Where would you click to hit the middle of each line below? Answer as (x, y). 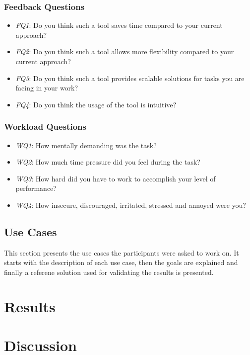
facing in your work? (47, 88)
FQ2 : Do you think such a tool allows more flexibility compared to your (125, 51)
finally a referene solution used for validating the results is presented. (109, 272)
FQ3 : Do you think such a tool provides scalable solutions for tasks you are (130, 78)
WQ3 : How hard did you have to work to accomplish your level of (116, 178)
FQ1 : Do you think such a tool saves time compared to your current (119, 25)
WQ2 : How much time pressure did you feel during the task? (108, 162)
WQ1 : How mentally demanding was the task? (86, 145)
